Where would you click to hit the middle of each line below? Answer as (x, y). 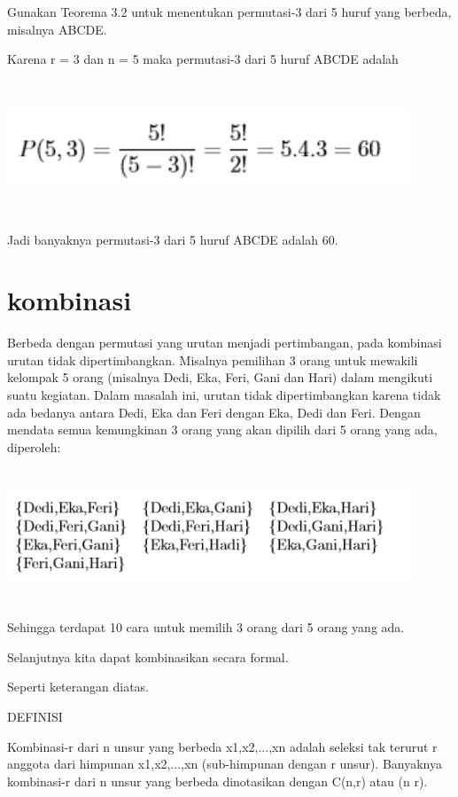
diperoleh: (34, 446)
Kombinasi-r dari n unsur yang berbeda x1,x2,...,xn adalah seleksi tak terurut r (222, 746)
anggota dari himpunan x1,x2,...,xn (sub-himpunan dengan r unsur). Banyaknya (225, 764)
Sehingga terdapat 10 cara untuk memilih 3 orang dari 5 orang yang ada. (206, 627)
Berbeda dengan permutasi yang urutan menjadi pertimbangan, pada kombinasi (225, 343)
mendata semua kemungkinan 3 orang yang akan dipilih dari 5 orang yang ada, (222, 430)
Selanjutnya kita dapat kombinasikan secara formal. (148, 656)
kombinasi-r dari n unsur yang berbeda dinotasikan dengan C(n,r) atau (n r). (217, 781)
